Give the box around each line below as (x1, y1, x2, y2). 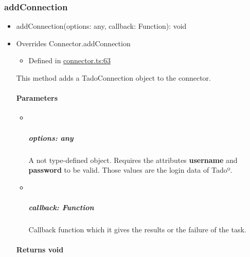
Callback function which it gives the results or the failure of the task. (28, 224, 246, 234)
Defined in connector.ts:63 (28, 55, 111, 66)
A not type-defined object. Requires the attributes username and (28, 154, 238, 165)
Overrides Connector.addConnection (16, 38, 131, 48)
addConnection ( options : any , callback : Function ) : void (16, 21, 187, 31)
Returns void (16, 244, 64, 255)
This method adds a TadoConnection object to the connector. (16, 72, 211, 83)
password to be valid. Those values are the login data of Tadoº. (28, 164, 233, 175)
